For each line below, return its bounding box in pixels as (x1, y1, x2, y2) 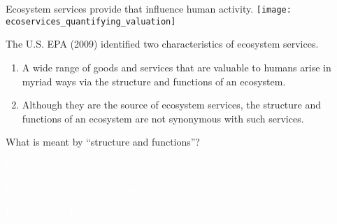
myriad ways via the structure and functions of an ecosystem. (22, 73, 286, 88)
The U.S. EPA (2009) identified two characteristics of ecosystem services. (6, 36, 319, 51)
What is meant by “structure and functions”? (6, 134, 200, 149)
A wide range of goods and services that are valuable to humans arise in (22, 59, 331, 74)
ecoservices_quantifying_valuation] (6, 16, 176, 27)
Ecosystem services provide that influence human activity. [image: (6, 1, 292, 15)
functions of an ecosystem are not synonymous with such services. (22, 111, 304, 125)
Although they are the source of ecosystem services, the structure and (22, 97, 322, 112)
